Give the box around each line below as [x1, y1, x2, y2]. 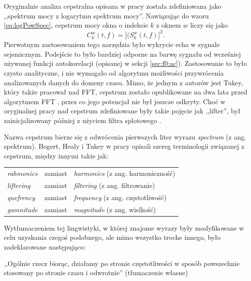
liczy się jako [190, 20, 228, 30]
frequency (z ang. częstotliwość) [74, 192, 167, 202]
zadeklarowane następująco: [4, 241, 86, 251]
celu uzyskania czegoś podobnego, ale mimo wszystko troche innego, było [4, 232, 221, 242]
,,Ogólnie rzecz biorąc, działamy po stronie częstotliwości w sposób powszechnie [4, 258, 240, 268]
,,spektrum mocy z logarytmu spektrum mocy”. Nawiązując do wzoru [4, 10, 209, 20]
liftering [7, 180, 30, 190]
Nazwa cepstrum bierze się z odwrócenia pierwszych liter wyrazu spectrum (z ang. [4, 131, 247, 141]
